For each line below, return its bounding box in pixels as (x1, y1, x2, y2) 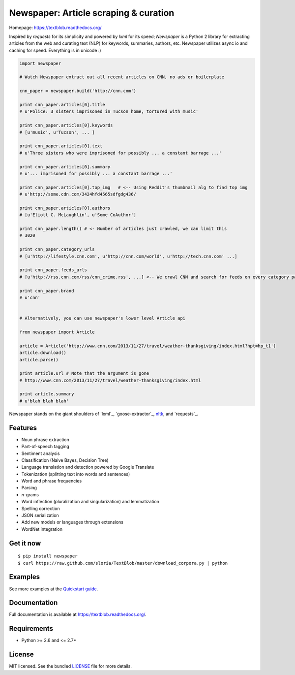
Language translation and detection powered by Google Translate (21, 464, 154, 470)
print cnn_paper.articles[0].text (19, 143, 103, 149)
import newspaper (19, 61, 61, 66)
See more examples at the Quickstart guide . (9, 586, 98, 592)
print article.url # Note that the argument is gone (19, 371, 149, 376)
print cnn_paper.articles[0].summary (19, 164, 111, 169)
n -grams (21, 491, 39, 497)
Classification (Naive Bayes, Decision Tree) (21, 457, 109, 463)
